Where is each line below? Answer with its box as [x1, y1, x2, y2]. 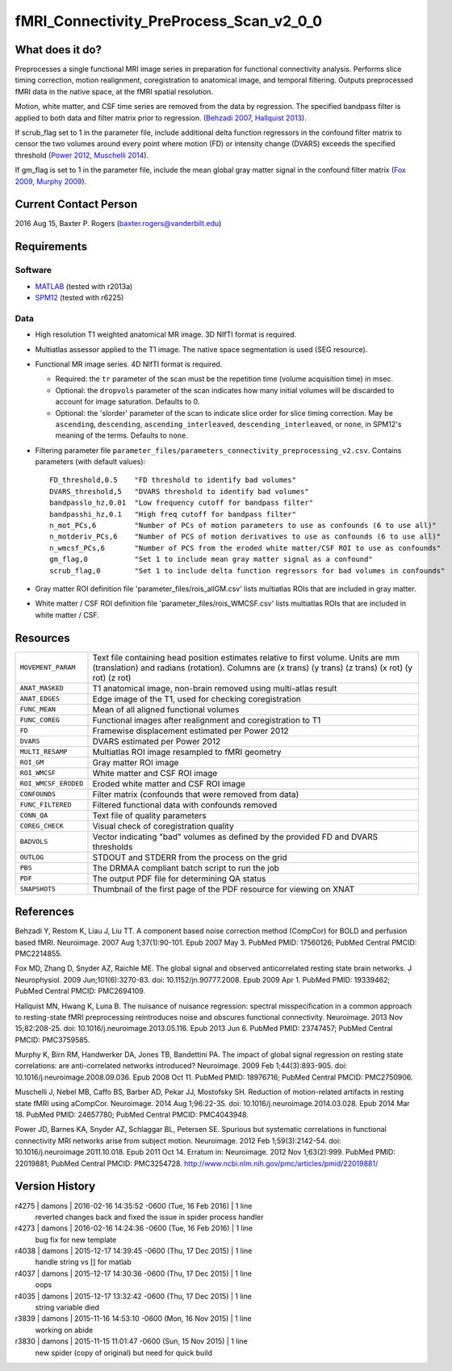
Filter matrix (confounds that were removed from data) [92, 788, 299, 799]
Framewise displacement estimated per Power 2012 [92, 725, 289, 736]
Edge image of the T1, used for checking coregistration [92, 693, 302, 704]
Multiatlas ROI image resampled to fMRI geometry [92, 746, 282, 757]
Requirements [15, 240, 88, 254]
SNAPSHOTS [19, 885, 56, 894]
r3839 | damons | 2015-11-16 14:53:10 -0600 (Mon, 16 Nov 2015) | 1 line [15, 1314, 252, 1323]
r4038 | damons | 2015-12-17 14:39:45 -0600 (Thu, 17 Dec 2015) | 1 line [15, 1246, 253, 1256]
